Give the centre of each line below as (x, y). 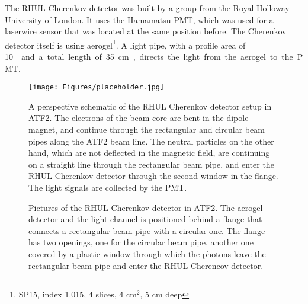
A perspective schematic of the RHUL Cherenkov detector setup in (150, 106)
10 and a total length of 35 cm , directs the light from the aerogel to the (149, 57)
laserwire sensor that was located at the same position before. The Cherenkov (146, 31)
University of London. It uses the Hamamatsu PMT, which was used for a (139, 19)
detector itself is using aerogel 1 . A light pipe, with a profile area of (125, 44)
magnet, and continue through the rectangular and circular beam (147, 129)
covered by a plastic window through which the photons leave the (147, 254)
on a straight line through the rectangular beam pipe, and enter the (151, 164)
